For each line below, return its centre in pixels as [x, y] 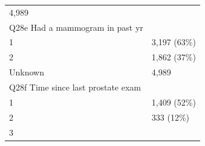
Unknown [27, 72]
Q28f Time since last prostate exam [75, 87]
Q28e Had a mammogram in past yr [76, 27]
